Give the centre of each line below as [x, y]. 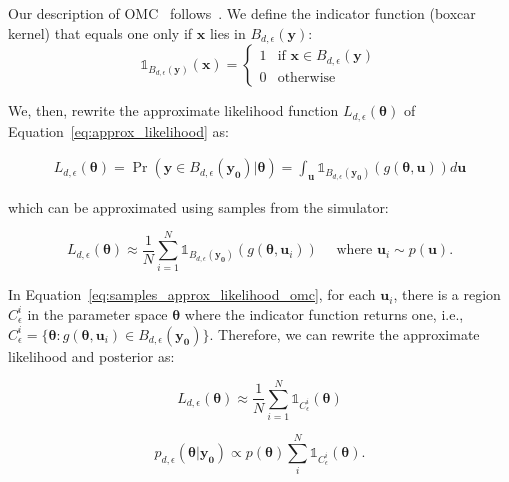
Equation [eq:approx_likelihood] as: [118, 130]
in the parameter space [97, 313]
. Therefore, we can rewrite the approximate [344, 333]
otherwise [306, 77]
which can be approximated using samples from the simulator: [198, 206]
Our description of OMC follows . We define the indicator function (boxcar [242, 13]
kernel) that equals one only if [100, 32]
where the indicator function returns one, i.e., [324, 313]
